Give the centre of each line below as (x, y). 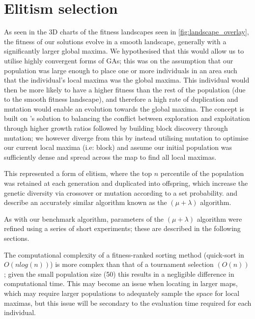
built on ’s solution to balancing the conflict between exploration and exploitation (127, 118)
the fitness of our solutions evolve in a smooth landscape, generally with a (115, 41)
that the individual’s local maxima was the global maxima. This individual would (127, 80)
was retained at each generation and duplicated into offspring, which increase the (126, 183)
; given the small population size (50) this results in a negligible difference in (119, 274)
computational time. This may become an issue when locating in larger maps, (121, 283)
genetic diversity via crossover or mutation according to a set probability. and (121, 192)
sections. (17, 238)
